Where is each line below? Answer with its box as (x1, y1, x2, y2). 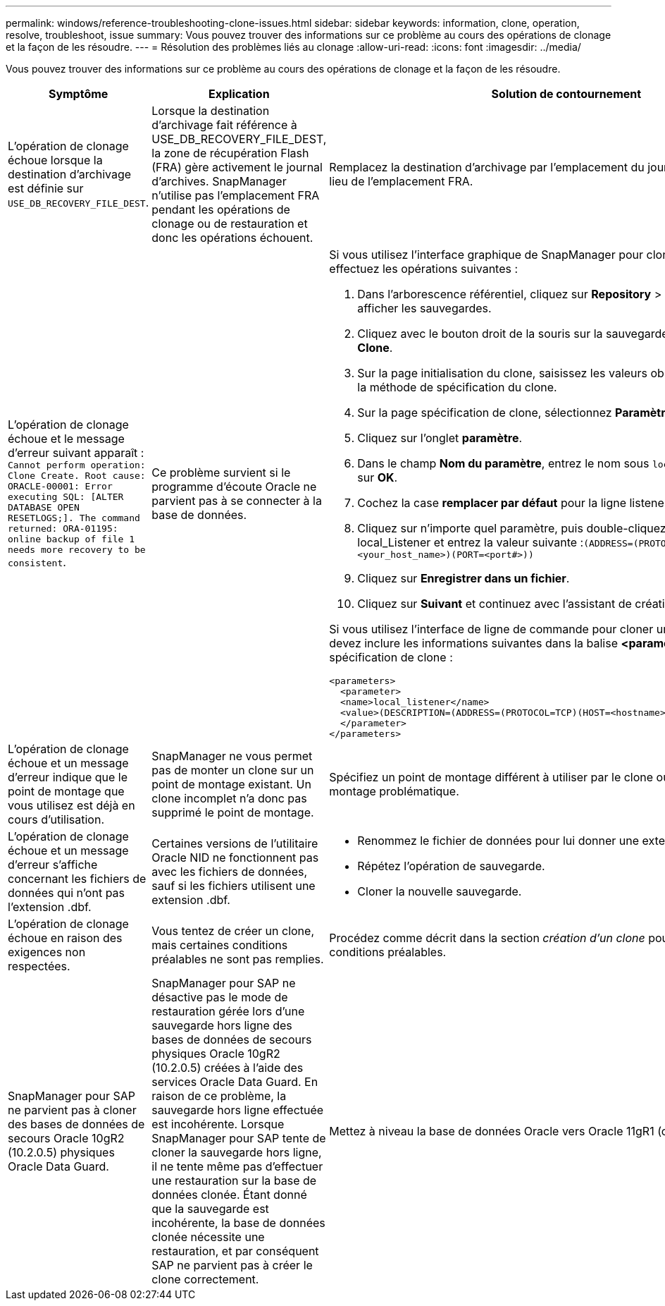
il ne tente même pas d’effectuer (151, 1159, 323, 1173)
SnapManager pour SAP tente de (151, 1131, 326, 1145)
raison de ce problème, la (151, 1089, 287, 1103)
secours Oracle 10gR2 (8, 1131, 125, 1145)
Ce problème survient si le (151, 465, 291, 480)
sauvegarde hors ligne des (151, 1018, 292, 1032)
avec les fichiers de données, (151, 865, 308, 879)
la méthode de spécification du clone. (357, 380, 557, 394)
